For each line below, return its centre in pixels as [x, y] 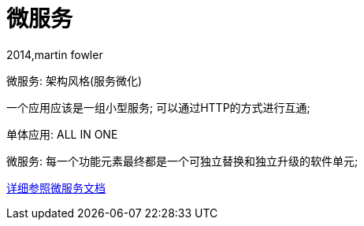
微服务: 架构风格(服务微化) [74, 80]
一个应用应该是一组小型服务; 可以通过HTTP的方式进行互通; [158, 107]
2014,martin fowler [55, 54]
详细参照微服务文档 [56, 187]
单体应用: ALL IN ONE [62, 134]
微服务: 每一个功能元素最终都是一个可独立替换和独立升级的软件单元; [182, 161]
